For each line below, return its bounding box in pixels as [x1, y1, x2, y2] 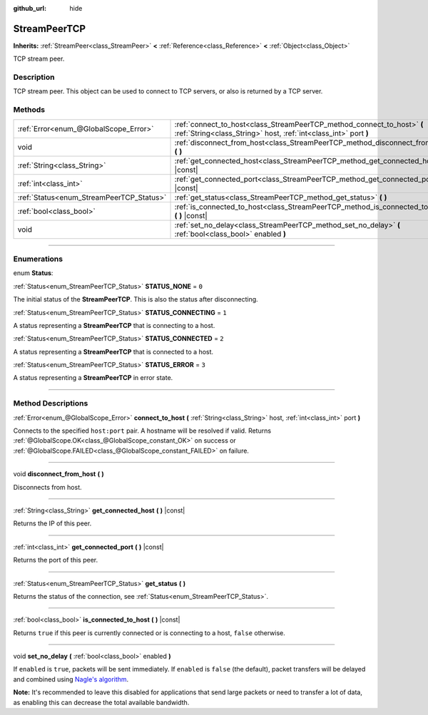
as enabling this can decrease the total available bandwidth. [13, 698, 190, 706]
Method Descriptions [13, 398, 88, 408]
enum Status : [13, 269, 53, 277]
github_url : [13, 4, 46, 12]
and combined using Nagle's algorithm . [13, 674, 129, 684]
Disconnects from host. [13, 483, 82, 491]
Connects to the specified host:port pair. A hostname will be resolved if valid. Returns [13, 426, 271, 435]
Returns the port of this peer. [13, 556, 98, 565]
